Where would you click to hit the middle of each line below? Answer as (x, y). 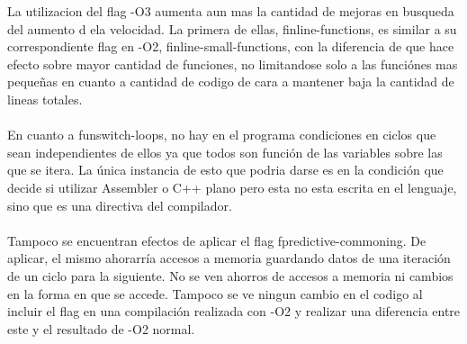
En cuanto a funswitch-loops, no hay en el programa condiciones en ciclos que (222, 135)
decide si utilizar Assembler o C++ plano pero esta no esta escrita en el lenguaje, (232, 187)
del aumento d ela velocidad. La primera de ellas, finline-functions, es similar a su (232, 28)
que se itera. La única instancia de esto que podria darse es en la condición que (225, 170)
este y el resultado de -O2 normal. (101, 328)
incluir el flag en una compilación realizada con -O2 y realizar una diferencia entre (234, 311)
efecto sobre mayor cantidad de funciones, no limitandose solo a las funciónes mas (233, 63)
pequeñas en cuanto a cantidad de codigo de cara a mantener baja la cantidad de (231, 81)
